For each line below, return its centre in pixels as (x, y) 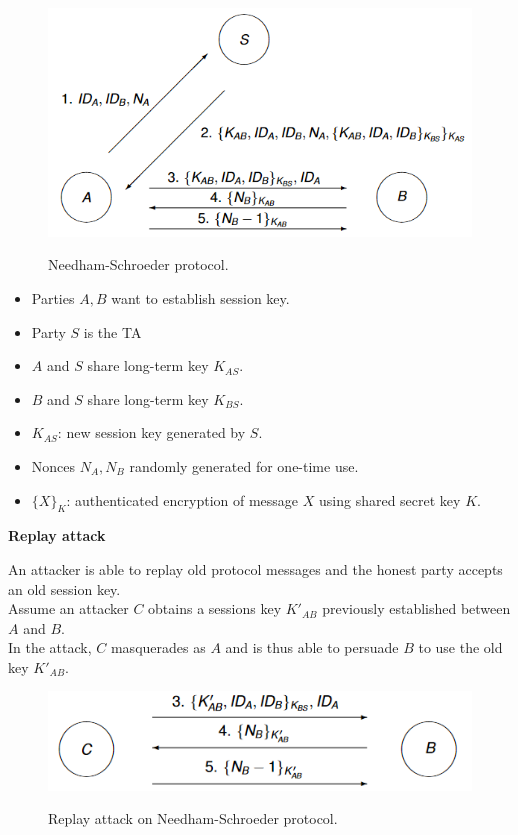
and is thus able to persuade (312, 647)
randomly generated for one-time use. (244, 465)
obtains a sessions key (215, 608)
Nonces (53, 465)
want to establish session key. (200, 297)
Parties (53, 297)
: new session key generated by (151, 432)
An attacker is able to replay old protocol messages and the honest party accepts (255, 568)
